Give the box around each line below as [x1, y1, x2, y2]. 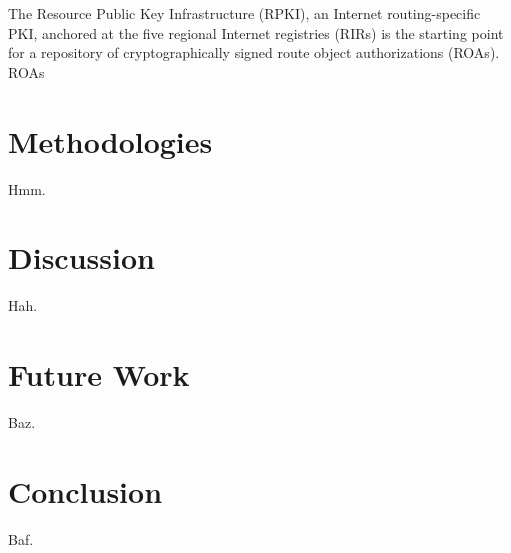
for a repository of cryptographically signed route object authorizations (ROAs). [8, 42, 500, 63]
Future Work [8, 354, 190, 394]
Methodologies [8, 120, 213, 161]
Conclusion [8, 470, 163, 511]
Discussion [8, 237, 155, 278]
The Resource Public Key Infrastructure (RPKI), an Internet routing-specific [8, 3, 481, 23]
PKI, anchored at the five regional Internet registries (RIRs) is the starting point [8, 22, 504, 43]
